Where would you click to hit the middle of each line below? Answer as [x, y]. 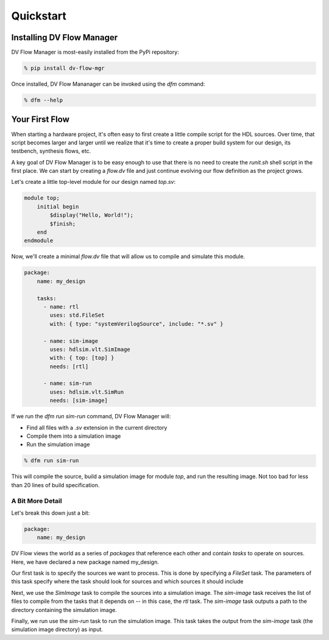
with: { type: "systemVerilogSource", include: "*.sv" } [136, 324]
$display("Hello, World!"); [92, 215]
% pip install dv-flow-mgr [64, 68]
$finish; [63, 223]
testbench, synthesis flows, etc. [51, 151]
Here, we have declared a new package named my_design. [85, 562]
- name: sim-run [68, 383]
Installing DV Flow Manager [65, 37]
